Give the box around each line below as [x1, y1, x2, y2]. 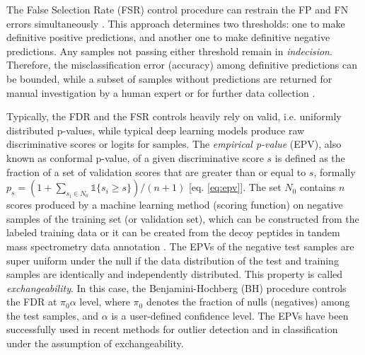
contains [299, 180, 336, 194]
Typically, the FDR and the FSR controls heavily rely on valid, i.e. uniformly [6, 109, 342, 124]
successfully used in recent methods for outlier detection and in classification [6, 322, 338, 337]
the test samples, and [6, 308, 99, 322]
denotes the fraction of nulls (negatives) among [146, 294, 350, 309]
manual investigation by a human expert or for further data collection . [6, 85, 315, 100]
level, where [79, 294, 130, 309]
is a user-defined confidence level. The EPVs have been [111, 308, 349, 322]
